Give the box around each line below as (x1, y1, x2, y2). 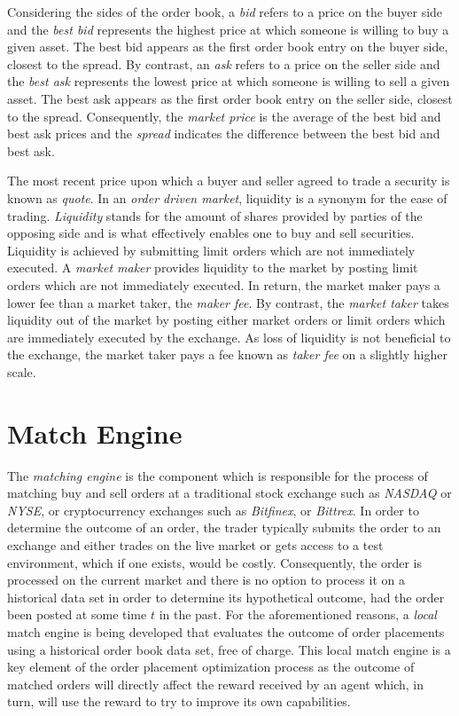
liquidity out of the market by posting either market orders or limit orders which (7, 311, 446, 329)
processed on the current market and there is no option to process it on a (7, 570, 405, 589)
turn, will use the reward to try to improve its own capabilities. (7, 692, 351, 711)
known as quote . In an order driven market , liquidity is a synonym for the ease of (7, 188, 447, 207)
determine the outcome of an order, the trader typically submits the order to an (7, 518, 441, 537)
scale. (7, 362, 36, 381)
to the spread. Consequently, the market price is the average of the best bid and (7, 106, 441, 125)
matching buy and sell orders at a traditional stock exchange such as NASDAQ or (7, 484, 452, 502)
